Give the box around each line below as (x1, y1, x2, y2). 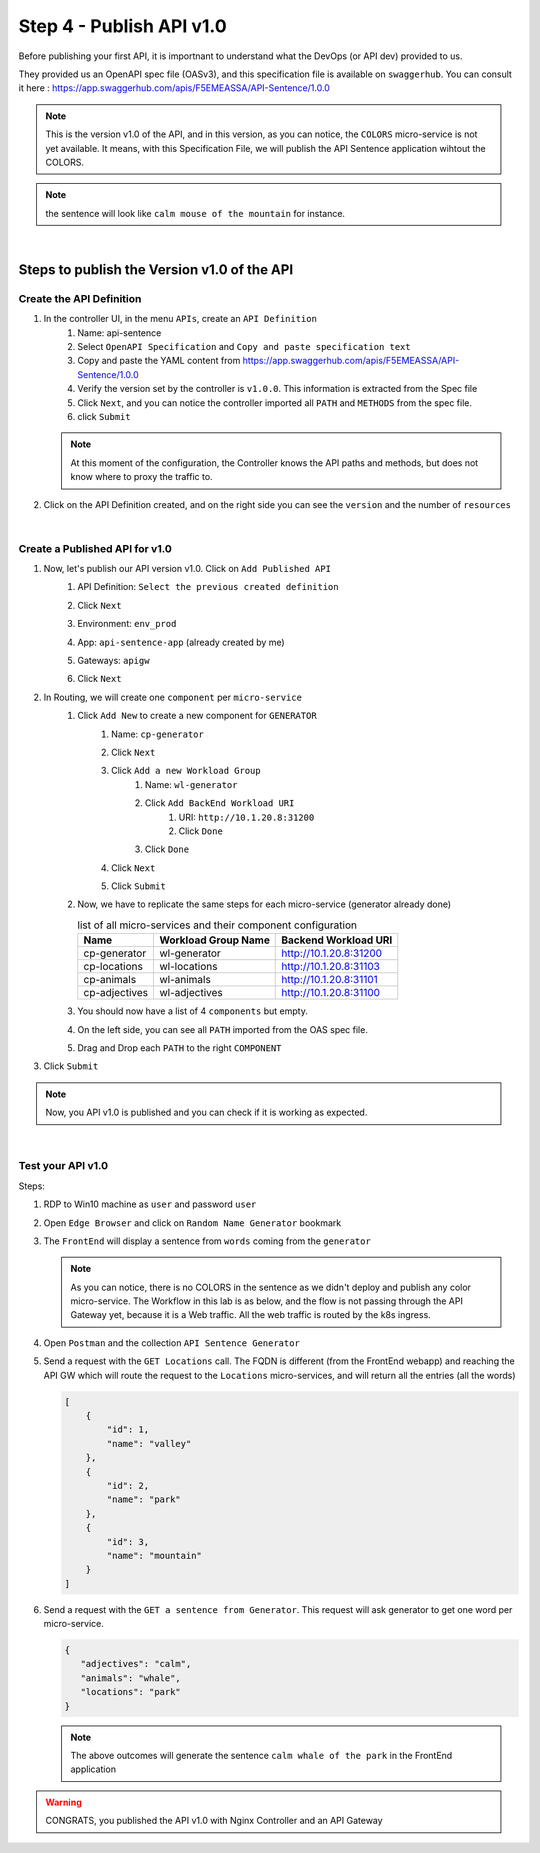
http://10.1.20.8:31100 (281, 986, 380, 1000)
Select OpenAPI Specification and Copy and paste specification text (77, 341, 411, 352)
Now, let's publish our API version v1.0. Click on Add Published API (43, 563, 332, 575)
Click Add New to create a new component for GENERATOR (77, 710, 317, 722)
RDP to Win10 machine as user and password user (43, 1198, 257, 1210)
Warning (45, 1796, 82, 1808)
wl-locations (159, 960, 218, 974)
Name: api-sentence (77, 326, 162, 339)
